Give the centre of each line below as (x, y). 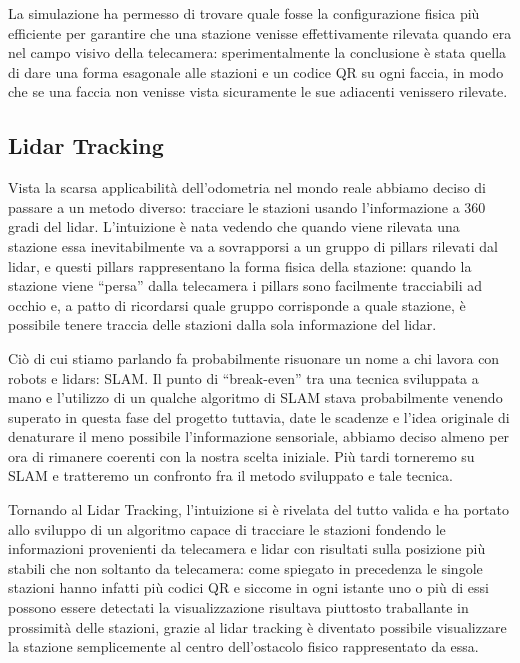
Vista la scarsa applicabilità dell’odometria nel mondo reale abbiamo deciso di (247, 187)
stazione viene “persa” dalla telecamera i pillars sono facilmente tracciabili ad (245, 285)
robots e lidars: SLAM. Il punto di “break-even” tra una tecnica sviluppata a (243, 377)
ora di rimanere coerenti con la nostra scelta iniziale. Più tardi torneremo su (241, 455)
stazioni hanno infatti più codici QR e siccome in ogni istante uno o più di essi (248, 587)
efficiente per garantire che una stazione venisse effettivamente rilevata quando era (260, 32)
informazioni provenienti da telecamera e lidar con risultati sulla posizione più (247, 548)
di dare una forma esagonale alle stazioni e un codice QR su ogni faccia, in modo (256, 71)
